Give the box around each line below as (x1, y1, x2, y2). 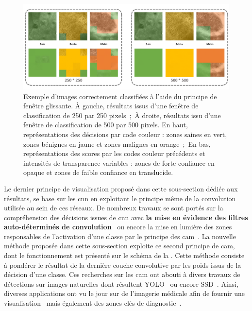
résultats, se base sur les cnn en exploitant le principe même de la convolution (4, 193, 236, 203)
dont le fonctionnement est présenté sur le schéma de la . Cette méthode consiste (4, 250, 245, 260)
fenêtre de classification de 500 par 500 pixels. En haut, (23, 120, 188, 130)
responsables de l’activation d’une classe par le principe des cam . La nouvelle (4, 231, 236, 241)
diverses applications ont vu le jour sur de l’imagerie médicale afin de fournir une (4, 288, 245, 298)
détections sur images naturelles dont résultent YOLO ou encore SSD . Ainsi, (4, 278, 238, 289)
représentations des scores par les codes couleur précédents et (23, 148, 205, 158)
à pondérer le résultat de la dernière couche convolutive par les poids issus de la (4, 259, 241, 270)
